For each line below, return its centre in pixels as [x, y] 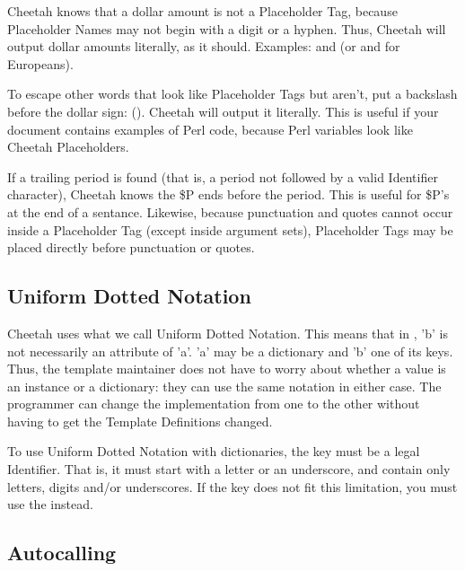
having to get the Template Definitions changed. [140, 421]
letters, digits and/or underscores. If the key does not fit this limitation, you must [232, 486]
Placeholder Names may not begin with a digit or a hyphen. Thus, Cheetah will [227, 28]
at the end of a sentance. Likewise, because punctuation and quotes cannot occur [230, 211]
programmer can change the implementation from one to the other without [214, 404]
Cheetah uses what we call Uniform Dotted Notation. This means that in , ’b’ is [228, 333]
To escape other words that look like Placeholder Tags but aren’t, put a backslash [232, 94]
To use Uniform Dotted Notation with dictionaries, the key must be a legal [214, 451]
